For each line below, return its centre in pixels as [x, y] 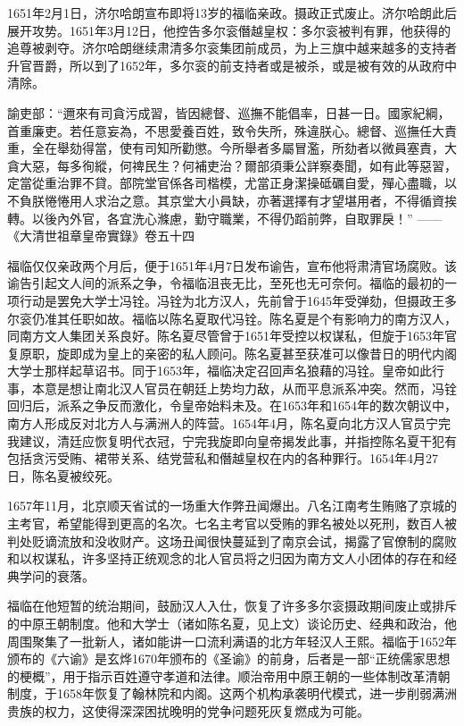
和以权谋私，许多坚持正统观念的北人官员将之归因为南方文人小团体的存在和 [226, 558]
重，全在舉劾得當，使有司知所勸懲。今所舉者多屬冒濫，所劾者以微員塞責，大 [232, 148]
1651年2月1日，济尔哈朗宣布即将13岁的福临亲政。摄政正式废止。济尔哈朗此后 [232, 13]
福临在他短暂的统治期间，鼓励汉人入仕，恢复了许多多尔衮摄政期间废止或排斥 [232, 606]
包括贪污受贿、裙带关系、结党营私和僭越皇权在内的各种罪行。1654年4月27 [223, 458]
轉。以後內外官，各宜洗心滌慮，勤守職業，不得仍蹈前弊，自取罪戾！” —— [225, 218]
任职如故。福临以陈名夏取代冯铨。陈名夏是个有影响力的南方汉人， [263, 318]
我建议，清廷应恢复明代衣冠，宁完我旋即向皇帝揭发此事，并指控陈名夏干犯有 [232, 440]
